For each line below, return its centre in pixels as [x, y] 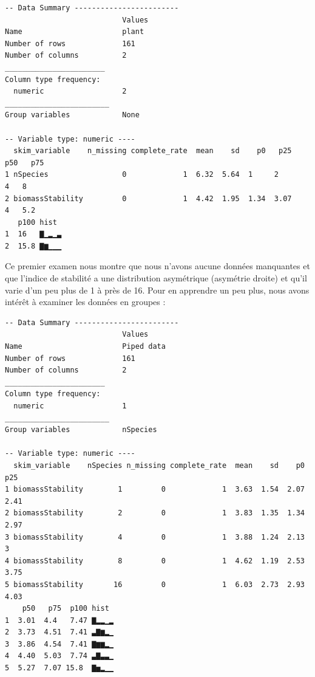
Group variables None [72, 115]
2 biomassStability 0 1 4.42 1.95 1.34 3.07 [148, 198]
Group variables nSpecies [81, 430]
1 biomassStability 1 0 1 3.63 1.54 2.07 [155, 490]
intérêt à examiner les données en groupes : [85, 302]
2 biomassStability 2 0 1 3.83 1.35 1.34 [155, 513]
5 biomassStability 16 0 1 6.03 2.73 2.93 [155, 584]
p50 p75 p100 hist [66, 609]
